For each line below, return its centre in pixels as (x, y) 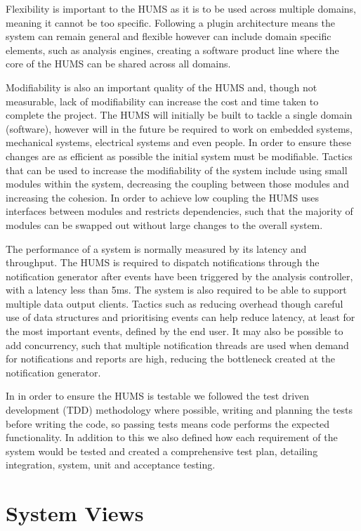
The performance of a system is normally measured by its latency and (156, 248)
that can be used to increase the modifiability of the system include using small (177, 170)
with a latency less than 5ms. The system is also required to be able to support (176, 290)
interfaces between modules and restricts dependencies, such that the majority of (179, 211)
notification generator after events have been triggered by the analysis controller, (179, 276)
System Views (75, 513)
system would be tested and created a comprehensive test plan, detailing (162, 451)
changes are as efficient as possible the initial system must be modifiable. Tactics (179, 156)
